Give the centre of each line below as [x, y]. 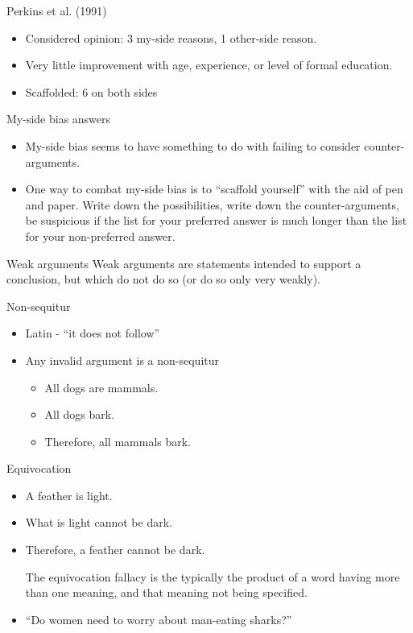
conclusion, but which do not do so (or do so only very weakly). [163, 279]
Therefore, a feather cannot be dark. [115, 550]
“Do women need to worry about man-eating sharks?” [159, 619]
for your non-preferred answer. [100, 236]
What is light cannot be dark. [99, 522]
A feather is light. [69, 495]
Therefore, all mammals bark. [118, 441]
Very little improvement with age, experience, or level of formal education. [209, 65]
